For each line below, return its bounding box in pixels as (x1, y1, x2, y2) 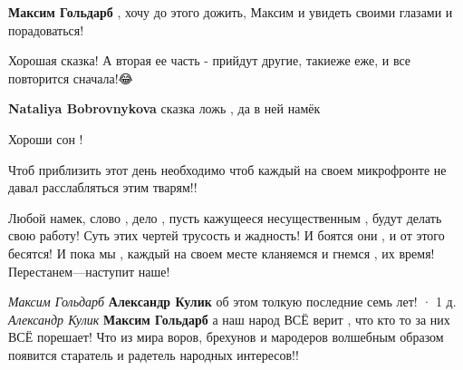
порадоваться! (8, 20, 84, 39)
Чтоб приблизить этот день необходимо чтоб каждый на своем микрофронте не (8, 160, 447, 179)
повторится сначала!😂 (8, 68, 133, 87)
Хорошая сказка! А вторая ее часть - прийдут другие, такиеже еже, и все (8, 51, 411, 70)
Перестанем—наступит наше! (8, 261, 170, 280)
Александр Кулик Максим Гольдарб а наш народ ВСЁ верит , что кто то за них (8, 309, 450, 328)
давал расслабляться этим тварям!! (8, 178, 198, 197)
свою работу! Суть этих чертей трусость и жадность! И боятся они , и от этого (8, 226, 445, 245)
